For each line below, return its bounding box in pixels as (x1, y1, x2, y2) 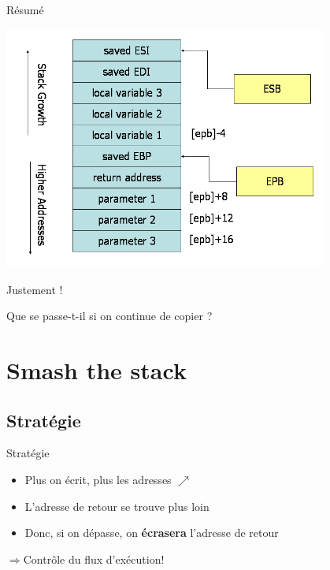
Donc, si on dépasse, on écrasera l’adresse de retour (24, 524, 279, 541)
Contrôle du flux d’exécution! (23, 550, 165, 567)
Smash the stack (6, 353, 187, 386)
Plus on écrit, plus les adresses (24, 471, 172, 487)
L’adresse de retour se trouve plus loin (24, 497, 209, 514)
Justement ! (6, 281, 63, 297)
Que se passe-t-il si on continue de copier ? (6, 307, 213, 324)
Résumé (6, 2, 44, 17)
